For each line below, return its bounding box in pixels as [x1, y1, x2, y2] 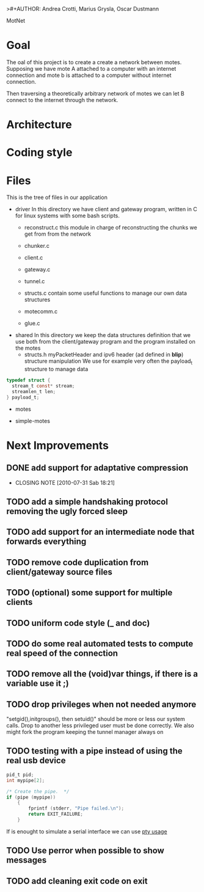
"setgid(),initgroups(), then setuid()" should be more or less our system [6, 716, 185, 723]
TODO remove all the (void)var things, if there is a [6, 669, 199, 680]
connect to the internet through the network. [6, 96, 118, 103]
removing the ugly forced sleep [6, 506, 128, 517]
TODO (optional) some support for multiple [6, 587, 173, 598]
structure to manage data [24, 366, 89, 373]
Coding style [6, 146, 73, 159]
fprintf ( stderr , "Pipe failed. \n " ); [28, 805, 124, 811]
